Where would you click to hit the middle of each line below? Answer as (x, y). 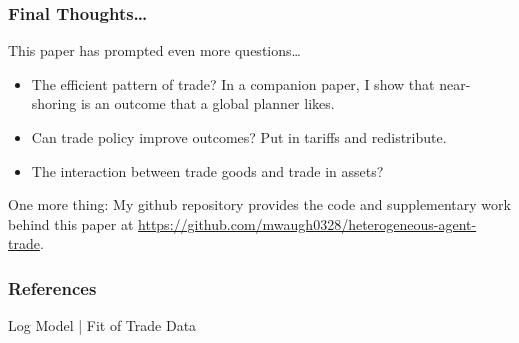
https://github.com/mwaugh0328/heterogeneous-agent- (307, 223)
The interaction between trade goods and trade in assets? (207, 170)
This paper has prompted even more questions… (154, 50)
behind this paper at (71, 223)
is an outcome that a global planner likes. (207, 103)
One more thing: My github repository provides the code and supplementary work (259, 204)
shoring (54, 103)
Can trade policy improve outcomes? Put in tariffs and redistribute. (239, 137)
